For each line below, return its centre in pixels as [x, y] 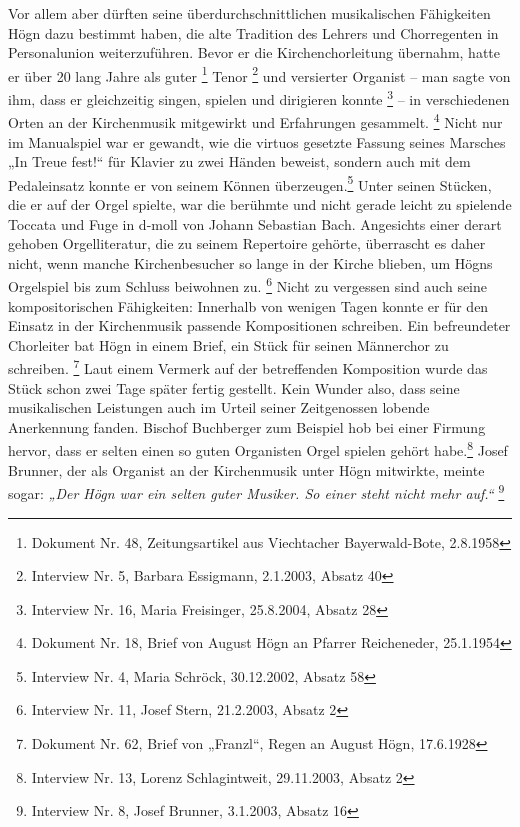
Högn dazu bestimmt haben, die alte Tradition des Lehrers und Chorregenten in [253, 32]
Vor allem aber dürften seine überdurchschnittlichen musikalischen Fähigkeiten [249, 13]
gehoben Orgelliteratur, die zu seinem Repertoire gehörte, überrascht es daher [247, 243]
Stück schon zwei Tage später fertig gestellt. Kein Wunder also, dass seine [234, 387]
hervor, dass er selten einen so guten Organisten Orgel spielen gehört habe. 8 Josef [258, 449]
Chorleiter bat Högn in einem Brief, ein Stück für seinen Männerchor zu [228, 344]
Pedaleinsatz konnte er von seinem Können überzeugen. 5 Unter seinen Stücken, [250, 183]
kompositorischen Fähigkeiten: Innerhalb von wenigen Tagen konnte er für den [248, 305]
